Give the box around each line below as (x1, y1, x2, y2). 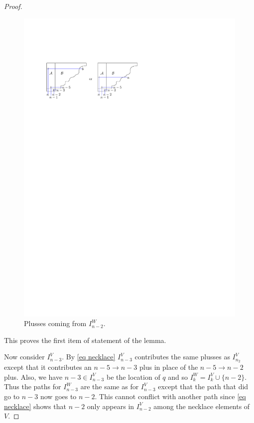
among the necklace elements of (153, 401, 250, 411)
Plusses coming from (24, 318, 87, 329)
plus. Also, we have (4, 371, 63, 382)
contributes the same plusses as (134, 351, 230, 362)
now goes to (40, 391, 77, 401)
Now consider (4, 351, 45, 362)
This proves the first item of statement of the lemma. (4, 335, 166, 345)
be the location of (106, 371, 160, 382)
